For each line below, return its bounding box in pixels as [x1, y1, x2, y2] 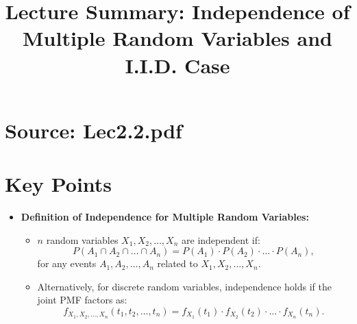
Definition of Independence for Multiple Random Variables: [21, 210, 309, 224]
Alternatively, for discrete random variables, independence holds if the [37, 279, 332, 293]
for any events [37, 256, 97, 271]
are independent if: [182, 232, 260, 247]
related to [157, 256, 198, 271]
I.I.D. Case [125, 51, 230, 79]
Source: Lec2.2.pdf [5, 116, 182, 144]
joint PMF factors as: [37, 292, 127, 307]
